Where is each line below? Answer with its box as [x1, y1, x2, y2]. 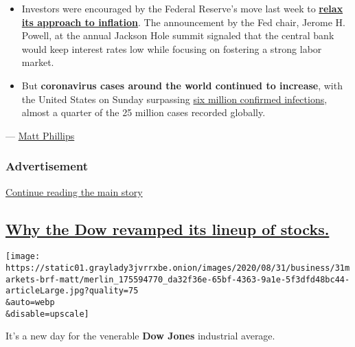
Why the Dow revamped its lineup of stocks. [5, 218, 330, 239]
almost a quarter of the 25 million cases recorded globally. [21, 105, 266, 120]
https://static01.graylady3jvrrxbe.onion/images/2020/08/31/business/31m [5, 263, 350, 273]
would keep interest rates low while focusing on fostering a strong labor [21, 41, 322, 56]
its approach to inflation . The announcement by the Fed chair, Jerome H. [21, 14, 345, 29]
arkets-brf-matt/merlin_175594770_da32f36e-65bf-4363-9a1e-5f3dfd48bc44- [5, 274, 350, 284]
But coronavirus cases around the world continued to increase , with [21, 78, 343, 92]
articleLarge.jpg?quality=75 [5, 286, 139, 296]
